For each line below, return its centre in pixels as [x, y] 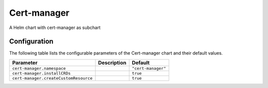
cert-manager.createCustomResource [52, 78]
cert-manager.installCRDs [41, 73]
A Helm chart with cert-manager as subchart [55, 28]
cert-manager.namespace [39, 68]
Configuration [31, 42]
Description [112, 62]
